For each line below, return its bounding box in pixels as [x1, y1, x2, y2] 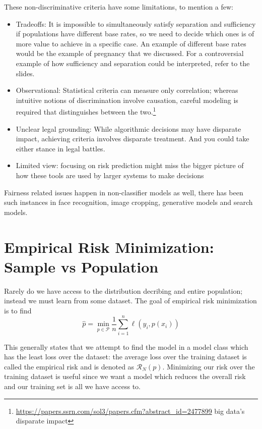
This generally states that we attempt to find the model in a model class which [4, 341, 248, 352]
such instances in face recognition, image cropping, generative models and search [4, 197, 253, 207]
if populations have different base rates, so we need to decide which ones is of [16, 28, 254, 39]
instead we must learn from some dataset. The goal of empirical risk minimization [4, 295, 257, 306]
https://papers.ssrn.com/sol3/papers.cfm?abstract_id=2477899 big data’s [16, 405, 245, 416]
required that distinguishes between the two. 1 [16, 105, 156, 117]
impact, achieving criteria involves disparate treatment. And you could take [16, 133, 249, 144]
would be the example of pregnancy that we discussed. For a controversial [16, 48, 244, 59]
